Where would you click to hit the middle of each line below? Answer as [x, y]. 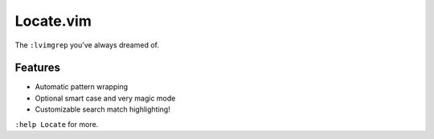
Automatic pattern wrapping [82, 87]
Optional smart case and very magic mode [105, 98]
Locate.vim [53, 21]
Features [37, 68]
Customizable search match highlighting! [102, 109]
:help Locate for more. [57, 124]
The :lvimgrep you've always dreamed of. [87, 45]
